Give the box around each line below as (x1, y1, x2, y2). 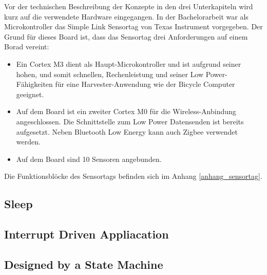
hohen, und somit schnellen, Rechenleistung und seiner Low (16, 68, 204, 79)
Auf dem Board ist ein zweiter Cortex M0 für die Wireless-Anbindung (16, 106, 236, 117)
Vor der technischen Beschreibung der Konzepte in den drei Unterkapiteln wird (4, 1, 253, 11)
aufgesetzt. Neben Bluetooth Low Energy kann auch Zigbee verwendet (16, 126, 238, 137)
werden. (16, 136, 41, 147)
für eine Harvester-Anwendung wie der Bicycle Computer (55, 79, 235, 89)
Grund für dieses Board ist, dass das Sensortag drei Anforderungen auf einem (4, 31, 248, 42)
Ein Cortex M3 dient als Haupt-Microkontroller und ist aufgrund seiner (16, 58, 241, 69)
